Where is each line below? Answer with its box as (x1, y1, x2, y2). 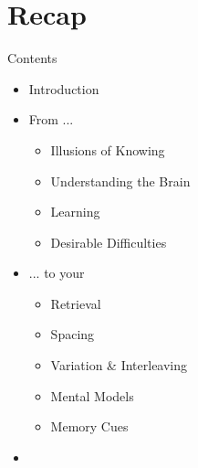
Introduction (28, 79, 99, 98)
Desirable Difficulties (50, 232, 167, 251)
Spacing (50, 324, 95, 344)
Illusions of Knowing (50, 140, 165, 159)
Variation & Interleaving (50, 356, 188, 375)
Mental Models (50, 386, 134, 405)
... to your (28, 263, 85, 282)
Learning (50, 202, 100, 221)
